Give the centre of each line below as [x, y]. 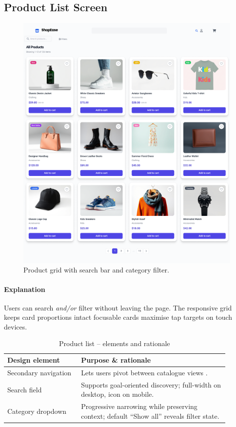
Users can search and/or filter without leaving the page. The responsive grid [118, 307]
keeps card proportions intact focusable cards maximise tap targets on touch [118, 317]
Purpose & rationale [116, 360]
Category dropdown [37, 411]
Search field [25, 389]
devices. [16, 326]
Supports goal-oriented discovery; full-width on [151, 384]
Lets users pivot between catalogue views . [144, 372]
